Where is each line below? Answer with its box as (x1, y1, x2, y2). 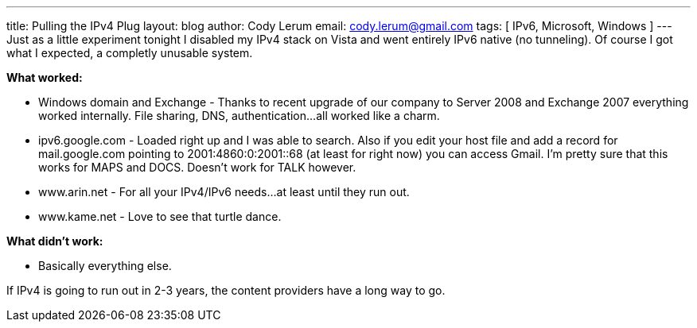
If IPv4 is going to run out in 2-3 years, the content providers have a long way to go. (6, 284, 446, 297)
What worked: (6, 71, 83, 84)
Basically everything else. (38, 259, 172, 272)
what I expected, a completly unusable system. (6, 46, 253, 60)
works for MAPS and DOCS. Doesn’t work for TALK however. (38, 160, 356, 174)
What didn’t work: (6, 234, 103, 248)
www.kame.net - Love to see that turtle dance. (38, 210, 282, 223)
